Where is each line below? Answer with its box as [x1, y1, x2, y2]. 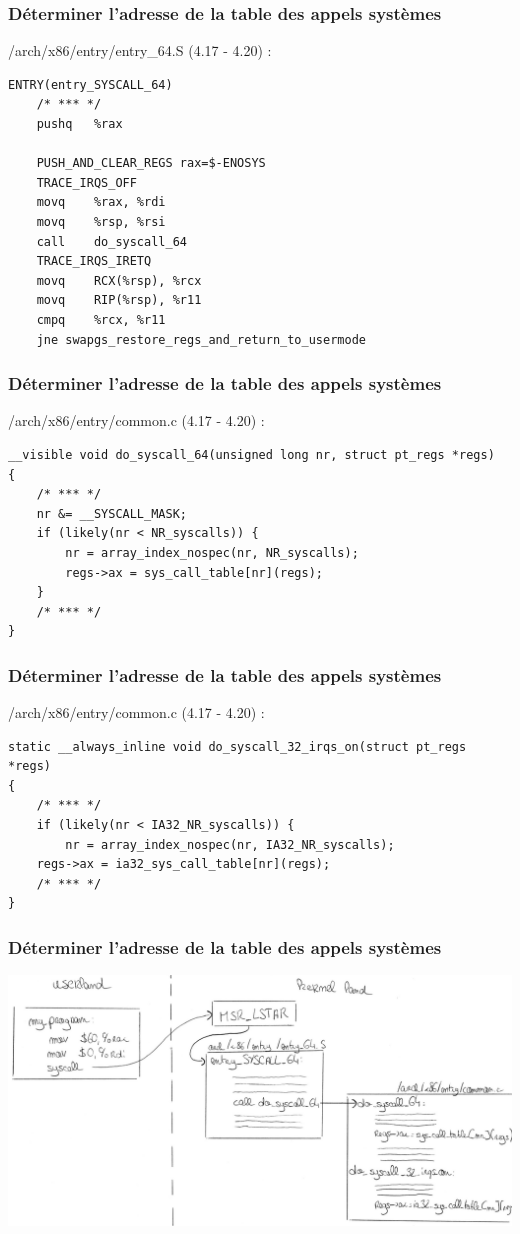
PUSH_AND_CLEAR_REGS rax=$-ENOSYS [36, 156, 266, 171]
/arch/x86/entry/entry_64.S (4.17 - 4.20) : [8, 40, 272, 61]
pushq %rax [36, 117, 123, 131]
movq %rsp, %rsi [36, 214, 166, 229]
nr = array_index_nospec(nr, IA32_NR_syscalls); [65, 837, 395, 852]
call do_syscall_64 [36, 234, 187, 249]
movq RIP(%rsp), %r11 [36, 293, 202, 308]
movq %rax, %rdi [36, 195, 166, 210]
